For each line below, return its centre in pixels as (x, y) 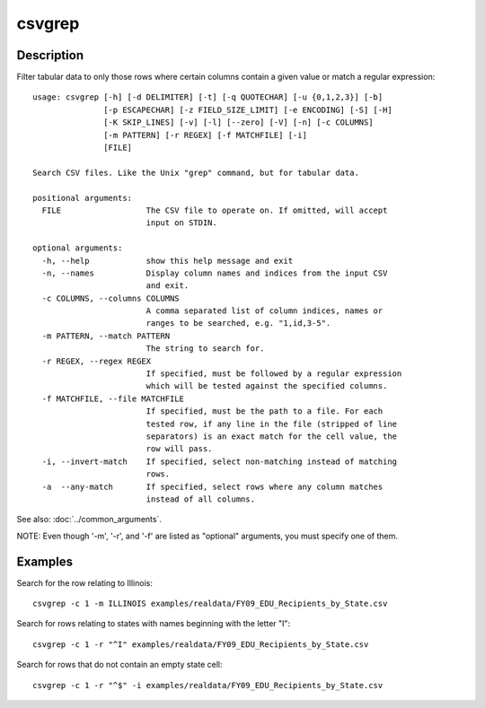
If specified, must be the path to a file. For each (265, 411)
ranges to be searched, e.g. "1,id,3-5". (238, 323)
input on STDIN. (181, 223)
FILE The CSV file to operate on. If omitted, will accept (215, 210)
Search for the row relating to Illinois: (84, 582)
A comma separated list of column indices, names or (265, 311)
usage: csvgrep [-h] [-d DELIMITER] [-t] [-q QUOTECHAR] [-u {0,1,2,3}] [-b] (208, 97)
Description (50, 55)
